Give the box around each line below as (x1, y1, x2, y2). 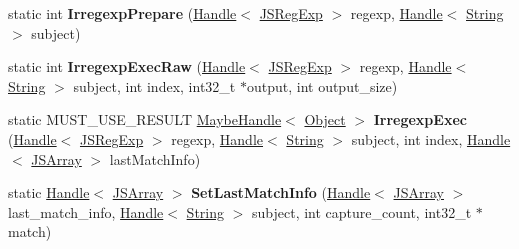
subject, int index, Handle (351, 128, 511, 149)
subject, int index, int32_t (73, 75, 236, 96)
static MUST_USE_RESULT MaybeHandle (8, 109, 282, 130)
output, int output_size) (246, 75, 398, 96)
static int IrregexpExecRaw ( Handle (8, 56, 246, 77)
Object (304, 109, 346, 130)
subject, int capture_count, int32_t (252, 201, 472, 222)
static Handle (8, 182, 90, 203)
